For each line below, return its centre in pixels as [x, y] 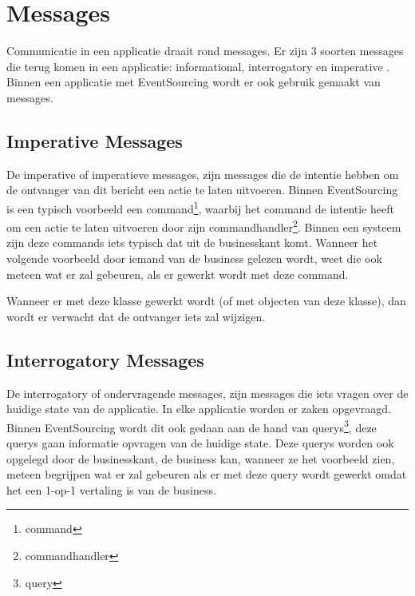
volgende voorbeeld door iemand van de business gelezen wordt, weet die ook [194, 258]
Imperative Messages [95, 140]
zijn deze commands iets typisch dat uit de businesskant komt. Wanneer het [192, 242]
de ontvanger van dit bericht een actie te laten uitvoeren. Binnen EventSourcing [202, 190]
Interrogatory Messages [105, 359]
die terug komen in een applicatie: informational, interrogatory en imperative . [198, 66]
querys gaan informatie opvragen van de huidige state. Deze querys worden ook [200, 443]
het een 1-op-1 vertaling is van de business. [111, 489]
